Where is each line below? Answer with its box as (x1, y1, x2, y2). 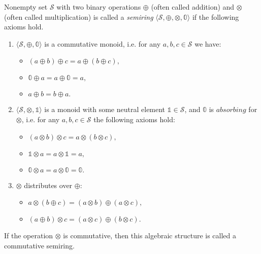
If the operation (4, 230, 53, 241)
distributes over (24, 179, 73, 190)
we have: (194, 38, 221, 49)
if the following (192, 11, 239, 22)
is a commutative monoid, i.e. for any (44, 38, 161, 49)
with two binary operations (56, 2, 141, 12)
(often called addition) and (151, 2, 235, 12)
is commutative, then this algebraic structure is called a (63, 230, 237, 241)
